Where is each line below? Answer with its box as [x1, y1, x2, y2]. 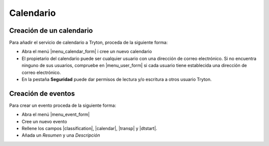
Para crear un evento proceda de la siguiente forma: [9, 102, 117, 108]
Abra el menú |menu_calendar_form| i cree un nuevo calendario [21, 49, 152, 55]
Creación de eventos [9, 89, 75, 98]
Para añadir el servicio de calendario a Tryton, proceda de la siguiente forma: [9, 40, 168, 46]
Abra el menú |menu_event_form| [21, 112, 90, 118]
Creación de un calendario [9, 26, 93, 35]
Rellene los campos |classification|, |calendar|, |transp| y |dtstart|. [21, 126, 157, 132]
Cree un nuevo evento [21, 118, 67, 124]
